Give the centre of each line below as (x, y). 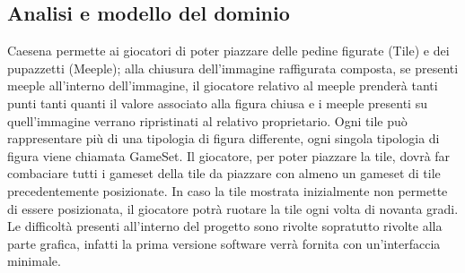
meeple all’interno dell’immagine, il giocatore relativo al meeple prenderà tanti (223, 85)
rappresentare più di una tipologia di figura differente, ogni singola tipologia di (224, 138)
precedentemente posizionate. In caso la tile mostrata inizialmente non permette (228, 190)
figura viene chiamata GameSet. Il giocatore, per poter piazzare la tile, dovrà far (229, 155)
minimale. (34, 261)
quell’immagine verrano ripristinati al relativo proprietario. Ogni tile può (207, 120)
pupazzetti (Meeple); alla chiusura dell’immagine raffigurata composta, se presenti (233, 68)
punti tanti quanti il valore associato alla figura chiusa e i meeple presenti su (217, 102)
